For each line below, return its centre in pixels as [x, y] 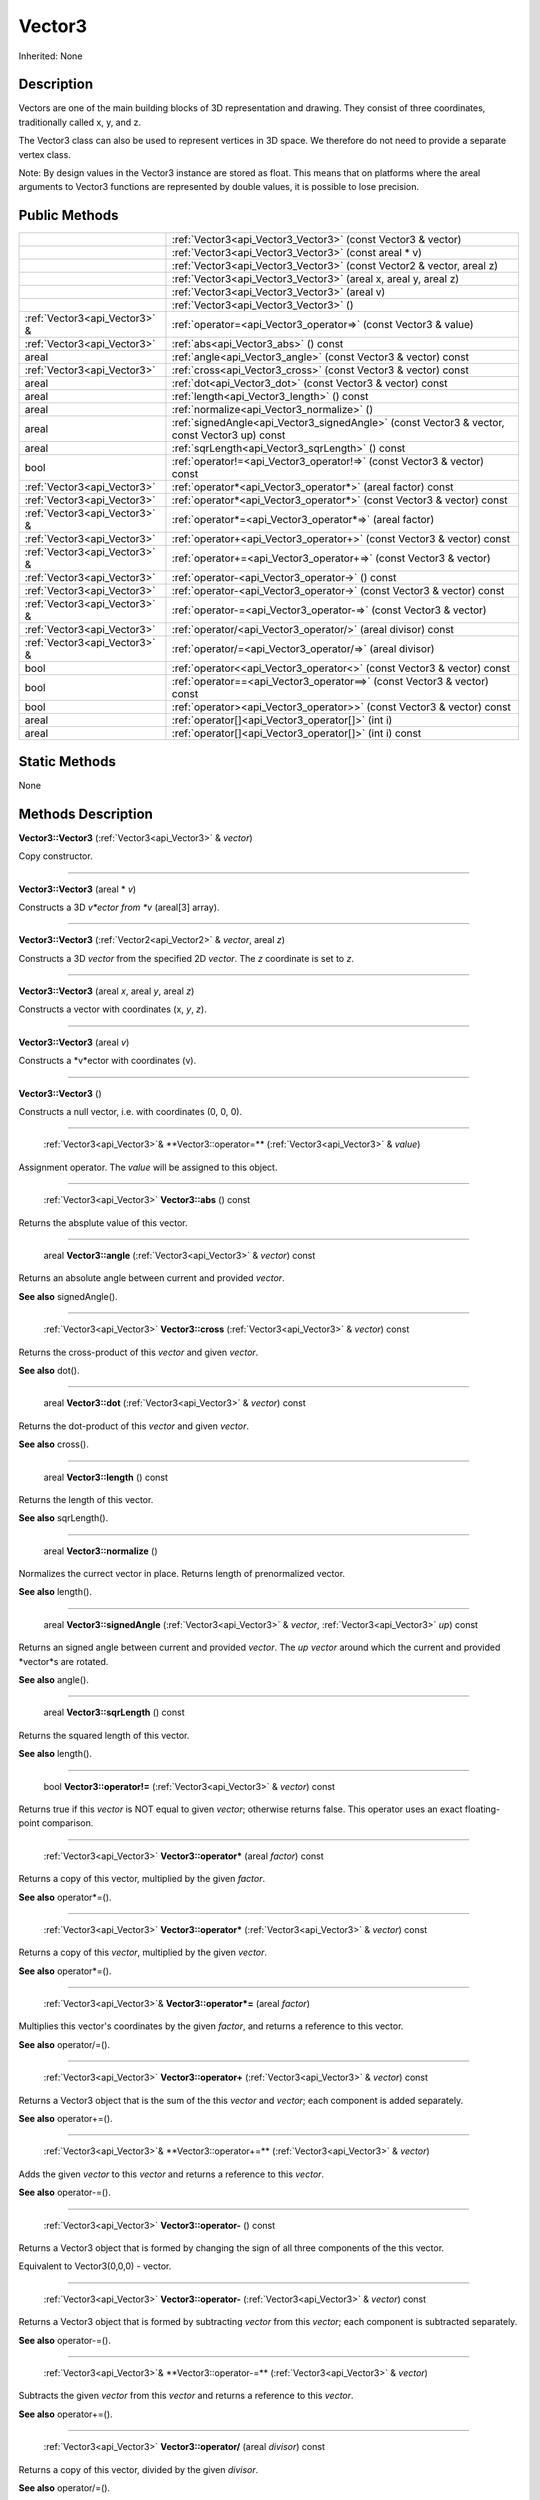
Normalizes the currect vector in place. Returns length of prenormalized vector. [181, 1574]
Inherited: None [50, 56]
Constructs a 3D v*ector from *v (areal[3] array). [119, 907]
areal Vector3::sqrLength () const [114, 1712]
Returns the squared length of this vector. [104, 1735]
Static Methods [67, 761]
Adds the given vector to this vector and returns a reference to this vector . [171, 2174]
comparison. [67, 1823]
